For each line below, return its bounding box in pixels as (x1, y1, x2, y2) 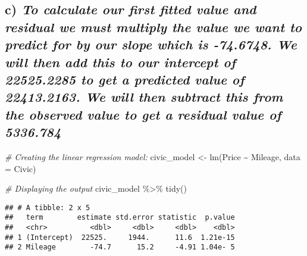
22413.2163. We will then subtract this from (5, 88, 283, 106)
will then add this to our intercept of (5, 52, 236, 71)
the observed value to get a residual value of (5, 105, 281, 123)
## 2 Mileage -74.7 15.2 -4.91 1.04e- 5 (5, 243, 235, 252)
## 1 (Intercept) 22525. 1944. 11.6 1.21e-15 (5, 233, 235, 242)
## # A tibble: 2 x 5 (5, 203, 90, 212)
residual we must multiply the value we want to (5, 17, 302, 36)
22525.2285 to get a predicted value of (5, 70, 245, 88)
